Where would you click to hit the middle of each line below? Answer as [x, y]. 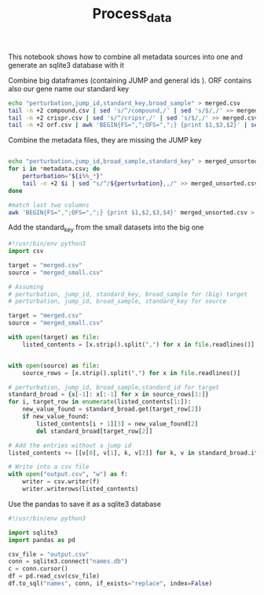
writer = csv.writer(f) [61, 482]
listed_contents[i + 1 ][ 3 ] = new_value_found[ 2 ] [117, 424]
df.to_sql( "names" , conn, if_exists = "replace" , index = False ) [110, 584]
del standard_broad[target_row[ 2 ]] [95, 431]
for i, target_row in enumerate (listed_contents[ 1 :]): [100, 402]
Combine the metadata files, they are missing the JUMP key [105, 140]
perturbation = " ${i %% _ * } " [63, 177]
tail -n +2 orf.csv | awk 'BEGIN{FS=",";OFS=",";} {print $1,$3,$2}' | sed [135, 125]
